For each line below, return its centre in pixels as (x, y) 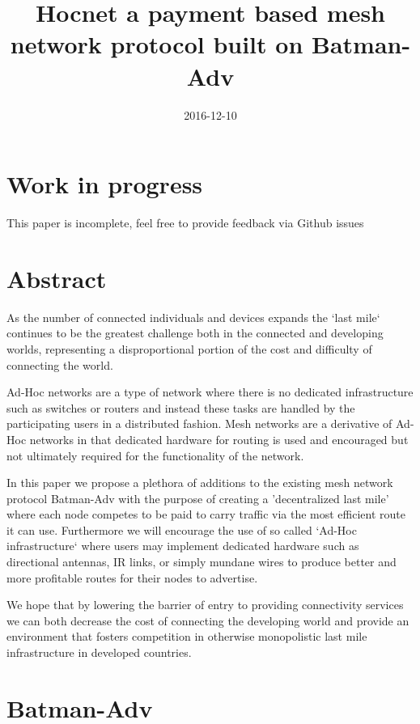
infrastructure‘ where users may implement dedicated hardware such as (183, 546)
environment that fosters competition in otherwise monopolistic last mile (187, 636)
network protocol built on (157, 44)
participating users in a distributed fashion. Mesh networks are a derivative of (199, 423)
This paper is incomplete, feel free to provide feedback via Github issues (185, 223)
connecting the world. (60, 364)
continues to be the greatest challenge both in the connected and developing (195, 333)
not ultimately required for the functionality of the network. (155, 455)
